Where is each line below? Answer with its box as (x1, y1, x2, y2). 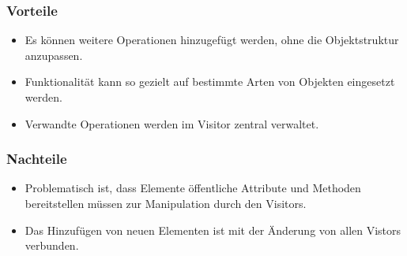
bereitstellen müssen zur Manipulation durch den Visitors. (24, 195, 307, 211)
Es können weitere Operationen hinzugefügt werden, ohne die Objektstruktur (24, 32, 399, 48)
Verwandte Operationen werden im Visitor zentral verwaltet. (24, 115, 319, 132)
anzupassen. (24, 46, 83, 63)
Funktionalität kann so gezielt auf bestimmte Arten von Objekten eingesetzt (24, 73, 395, 90)
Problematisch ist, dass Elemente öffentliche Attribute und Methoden (24, 180, 361, 196)
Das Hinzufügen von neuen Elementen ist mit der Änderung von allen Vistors (24, 221, 401, 238)
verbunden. (24, 237, 79, 254)
